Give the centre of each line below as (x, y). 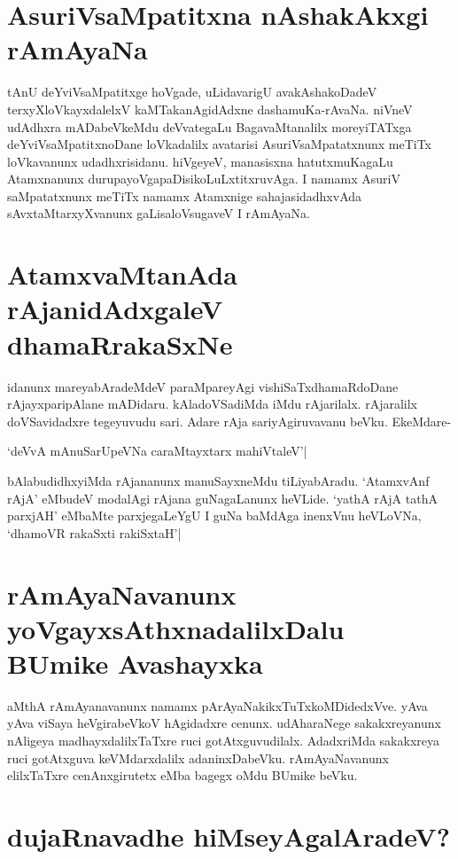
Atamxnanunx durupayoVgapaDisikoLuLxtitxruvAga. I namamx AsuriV (204, 179)
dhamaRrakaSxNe (120, 344)
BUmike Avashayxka (135, 663)
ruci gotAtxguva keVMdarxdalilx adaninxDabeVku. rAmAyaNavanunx (198, 757)
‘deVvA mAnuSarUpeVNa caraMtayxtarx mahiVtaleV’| (157, 451)
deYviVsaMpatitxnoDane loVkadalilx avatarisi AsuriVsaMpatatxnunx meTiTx (219, 144)
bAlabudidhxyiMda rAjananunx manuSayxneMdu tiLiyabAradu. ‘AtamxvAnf (218, 480)
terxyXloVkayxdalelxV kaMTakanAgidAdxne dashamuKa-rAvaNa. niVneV (210, 109)
